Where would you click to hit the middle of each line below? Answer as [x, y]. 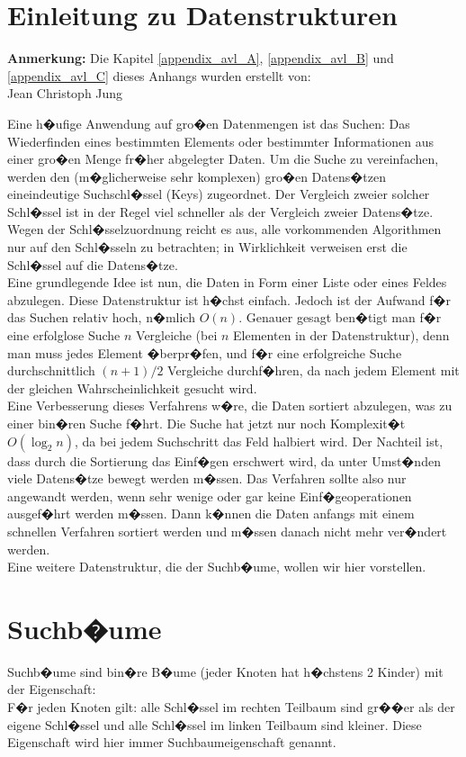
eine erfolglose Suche [64, 335]
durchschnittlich [51, 370]
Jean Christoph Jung [65, 93]
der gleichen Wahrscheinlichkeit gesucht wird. [132, 388]
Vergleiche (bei [177, 335]
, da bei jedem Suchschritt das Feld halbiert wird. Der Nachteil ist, [259, 441]
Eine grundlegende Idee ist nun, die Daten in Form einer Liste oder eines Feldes [227, 282]
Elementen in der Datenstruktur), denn [341, 335]
